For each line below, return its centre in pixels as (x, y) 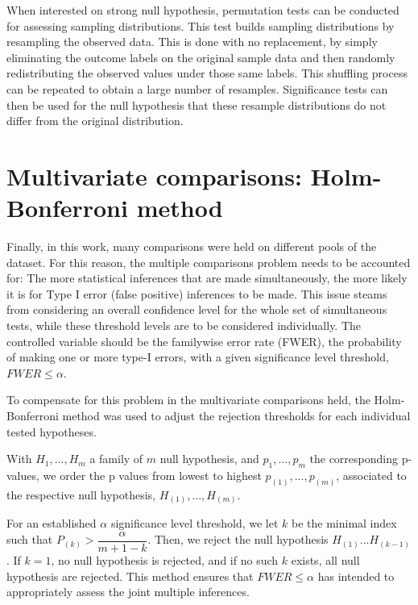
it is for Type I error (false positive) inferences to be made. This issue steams (197, 293)
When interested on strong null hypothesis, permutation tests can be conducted (203, 10)
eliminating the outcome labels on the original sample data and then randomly (201, 57)
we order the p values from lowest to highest (152, 475)
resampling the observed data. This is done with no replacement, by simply (192, 42)
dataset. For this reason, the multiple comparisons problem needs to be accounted (209, 262)
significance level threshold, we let (195, 523)
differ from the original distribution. (95, 121)
